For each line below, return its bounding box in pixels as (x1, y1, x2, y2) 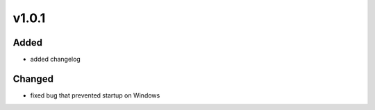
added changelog (30, 55, 81, 64)
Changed (12, 73, 53, 84)
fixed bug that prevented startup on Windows (30, 91, 160, 100)
